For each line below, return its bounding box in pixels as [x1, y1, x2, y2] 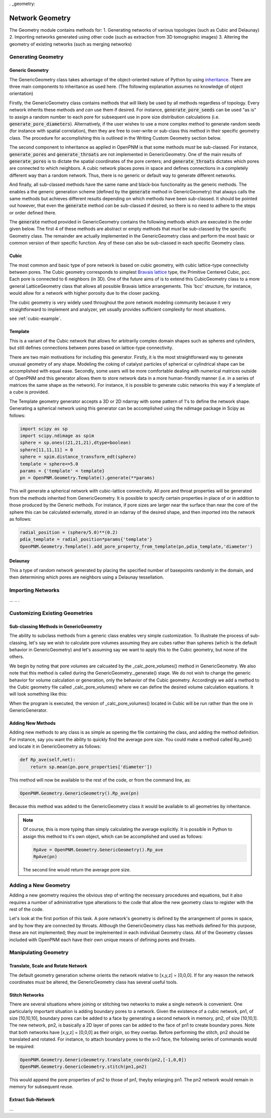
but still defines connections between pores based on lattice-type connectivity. [9, 345, 173, 351]
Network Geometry [9, 14, 71, 22]
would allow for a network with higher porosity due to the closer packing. [9, 290, 161, 296]
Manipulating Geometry [9, 949, 69, 956]
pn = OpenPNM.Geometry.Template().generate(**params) [20, 475, 155, 481]
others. [9, 653, 25, 660]
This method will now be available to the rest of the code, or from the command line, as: [9, 776, 191, 783]
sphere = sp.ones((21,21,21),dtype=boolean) [20, 440, 131, 445]
